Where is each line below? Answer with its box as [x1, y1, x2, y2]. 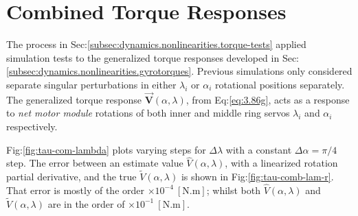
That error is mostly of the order [6, 182, 145, 197]
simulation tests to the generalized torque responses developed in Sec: [6, 50, 299, 64]
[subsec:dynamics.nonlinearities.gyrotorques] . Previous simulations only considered [6, 64, 353, 78]
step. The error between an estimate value [6, 156, 183, 170]
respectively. [6, 119, 58, 133]
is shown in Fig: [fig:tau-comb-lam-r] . [181, 169, 334, 184]
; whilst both [206, 182, 260, 197]
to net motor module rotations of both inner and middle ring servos [6, 106, 290, 120]
